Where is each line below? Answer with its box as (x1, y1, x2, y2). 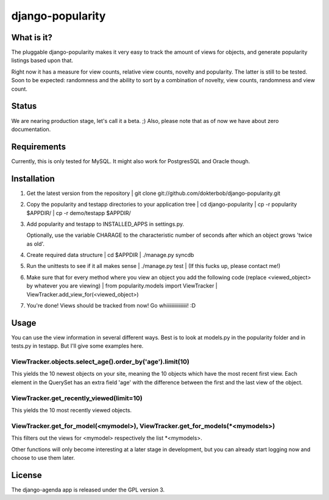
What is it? (11, 32, 53, 43)
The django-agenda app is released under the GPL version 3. (11, 486, 165, 493)
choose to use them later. (11, 454, 76, 461)
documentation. (11, 125, 51, 133)
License (11, 470, 42, 481)
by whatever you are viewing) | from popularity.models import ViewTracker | (26, 282, 218, 289)
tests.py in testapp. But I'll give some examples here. (11, 342, 144, 350)
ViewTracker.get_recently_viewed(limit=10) (11, 393, 143, 402)
